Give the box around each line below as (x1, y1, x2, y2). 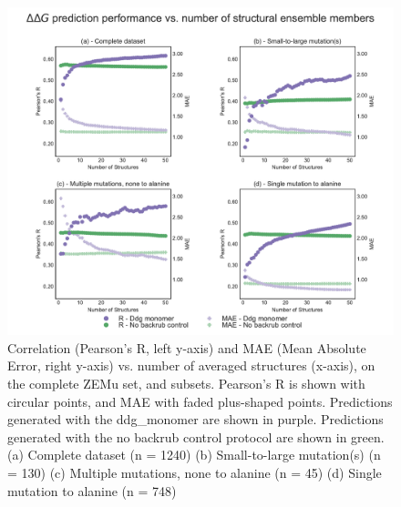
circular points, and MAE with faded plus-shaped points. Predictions (7, 391, 393, 411)
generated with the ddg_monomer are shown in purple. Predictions (7, 410, 384, 429)
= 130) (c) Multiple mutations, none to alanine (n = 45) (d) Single (7, 462, 382, 482)
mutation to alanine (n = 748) (7, 481, 177, 500)
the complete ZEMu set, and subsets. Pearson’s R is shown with (7, 374, 365, 393)
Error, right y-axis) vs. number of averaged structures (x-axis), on (7, 356, 375, 375)
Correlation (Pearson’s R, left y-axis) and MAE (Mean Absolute (7, 338, 366, 357)
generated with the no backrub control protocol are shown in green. (7, 427, 385, 446)
